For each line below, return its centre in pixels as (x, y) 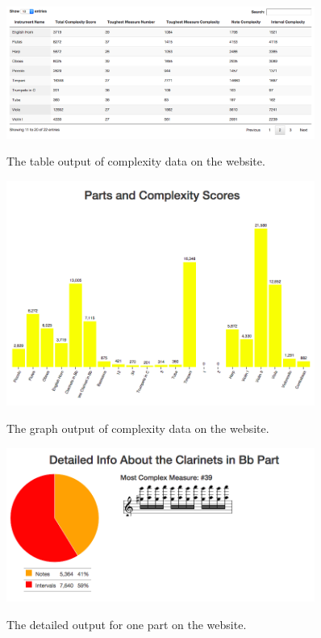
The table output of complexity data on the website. (136, 161)
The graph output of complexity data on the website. (138, 428)
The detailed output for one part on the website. (127, 624)
